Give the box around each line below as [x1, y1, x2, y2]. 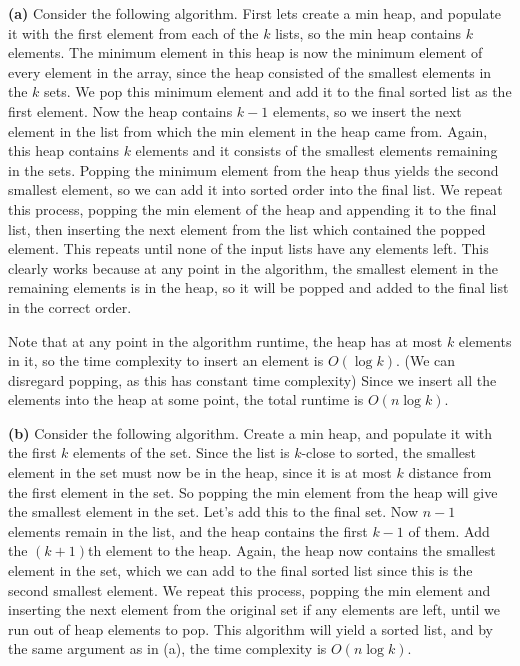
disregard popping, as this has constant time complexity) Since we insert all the [8, 369, 497, 390]
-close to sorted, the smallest [301, 442, 476, 463]
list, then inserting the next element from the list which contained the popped [8, 218, 486, 239]
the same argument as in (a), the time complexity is [8, 638, 327, 659]
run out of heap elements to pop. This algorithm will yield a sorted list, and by [8, 618, 494, 639]
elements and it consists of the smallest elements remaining [135, 140, 498, 161]
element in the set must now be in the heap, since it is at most [8, 462, 392, 483]
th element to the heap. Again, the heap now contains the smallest [88, 540, 496, 561]
